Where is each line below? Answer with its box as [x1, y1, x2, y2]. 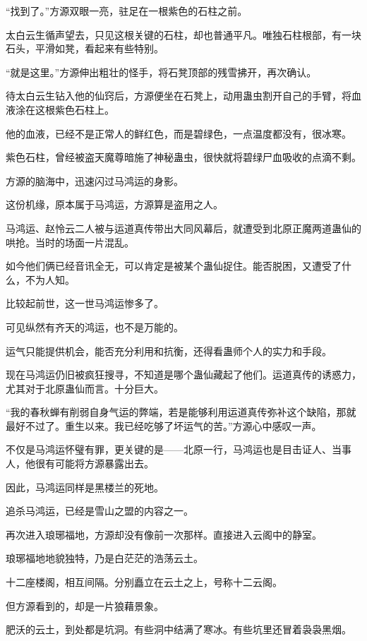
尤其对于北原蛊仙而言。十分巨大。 [6, 381, 164, 395]
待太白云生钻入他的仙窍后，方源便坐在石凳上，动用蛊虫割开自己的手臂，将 [6, 88, 351, 103]
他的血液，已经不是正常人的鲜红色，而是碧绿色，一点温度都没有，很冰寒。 [6, 126, 351, 140]
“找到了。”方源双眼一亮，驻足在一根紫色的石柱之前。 [6, 4, 248, 18]
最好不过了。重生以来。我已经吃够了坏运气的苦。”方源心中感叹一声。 [6, 418, 322, 433]
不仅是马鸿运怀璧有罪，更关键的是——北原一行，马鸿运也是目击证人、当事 [6, 442, 351, 457]
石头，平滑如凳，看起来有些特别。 [6, 41, 164, 56]
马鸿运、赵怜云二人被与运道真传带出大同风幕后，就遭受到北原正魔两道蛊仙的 [6, 220, 361, 235]
